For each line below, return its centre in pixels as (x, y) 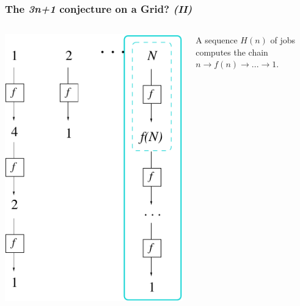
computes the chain (232, 52)
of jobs (283, 40)
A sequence (217, 40)
